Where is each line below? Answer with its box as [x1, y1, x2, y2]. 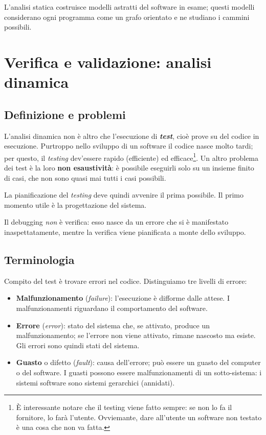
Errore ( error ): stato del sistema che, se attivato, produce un [16, 320, 210, 330]
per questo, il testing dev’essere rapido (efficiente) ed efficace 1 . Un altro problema [4, 151, 259, 163]
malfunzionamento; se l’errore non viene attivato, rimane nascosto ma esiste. [16, 330, 256, 341]
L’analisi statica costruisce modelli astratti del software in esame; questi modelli [4, 2, 255, 12]
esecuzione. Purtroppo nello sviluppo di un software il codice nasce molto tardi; [4, 140, 253, 151]
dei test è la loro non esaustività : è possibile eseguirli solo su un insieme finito [4, 162, 254, 173]
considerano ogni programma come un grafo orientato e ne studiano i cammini [4, 11, 250, 22]
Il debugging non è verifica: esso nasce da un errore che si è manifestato [4, 216, 229, 227]
